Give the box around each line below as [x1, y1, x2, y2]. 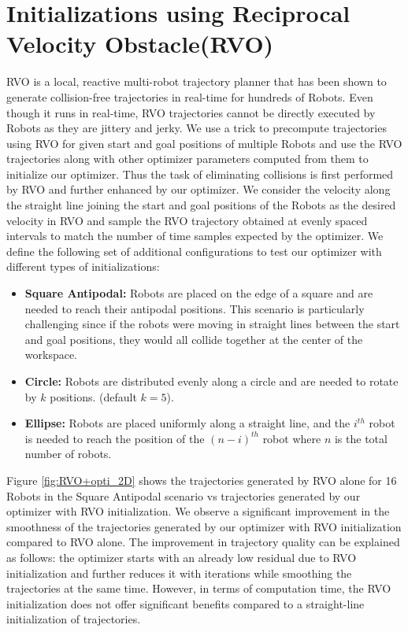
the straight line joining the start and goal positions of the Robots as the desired [6, 197, 396, 213]
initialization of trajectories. [6, 611, 141, 627]
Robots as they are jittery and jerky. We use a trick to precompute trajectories [6, 120, 387, 136]
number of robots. [24, 445, 112, 462]
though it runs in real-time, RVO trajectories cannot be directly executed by [6, 104, 376, 120]
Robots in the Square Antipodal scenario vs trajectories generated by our [6, 487, 361, 504]
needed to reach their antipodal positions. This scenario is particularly [24, 300, 365, 316]
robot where [262, 430, 321, 446]
